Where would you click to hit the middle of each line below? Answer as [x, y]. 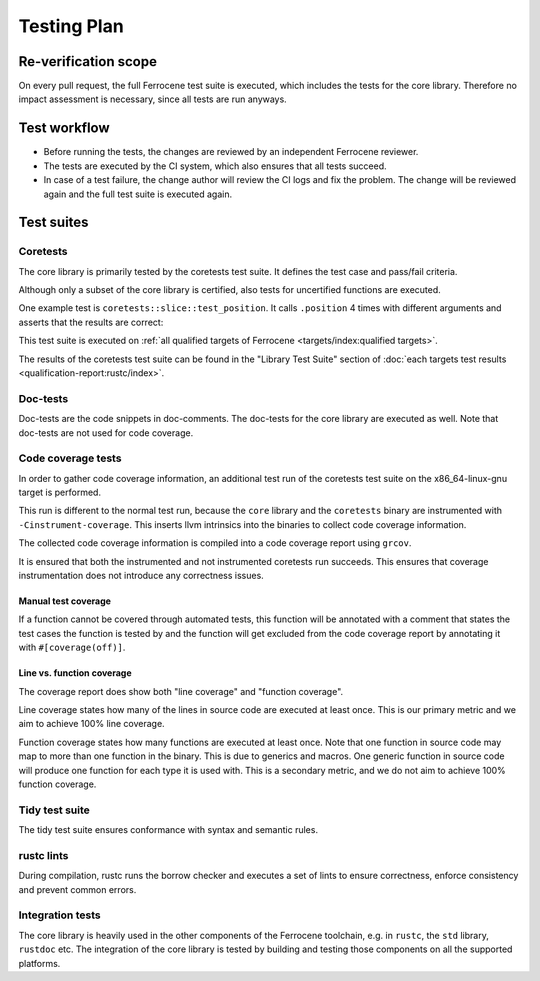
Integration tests [59, 915]
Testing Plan [71, 26]
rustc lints [43, 855]
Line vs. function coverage [75, 673]
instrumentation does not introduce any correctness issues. [141, 576]
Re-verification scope [87, 61]
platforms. [39, 963]
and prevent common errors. [77, 889]
